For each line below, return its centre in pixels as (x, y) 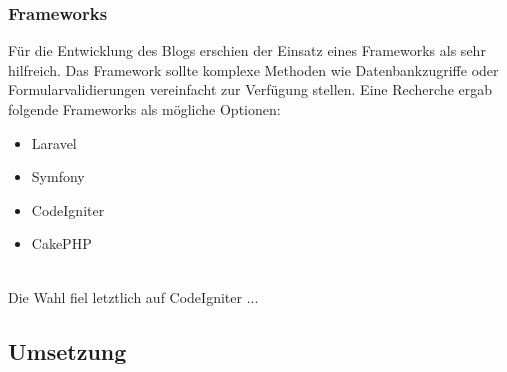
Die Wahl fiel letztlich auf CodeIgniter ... (133, 296)
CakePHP (61, 243)
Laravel (54, 142)
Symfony (58, 176)
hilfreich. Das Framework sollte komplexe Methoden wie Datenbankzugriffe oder (253, 69)
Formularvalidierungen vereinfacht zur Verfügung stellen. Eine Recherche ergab (250, 89)
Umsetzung (67, 350)
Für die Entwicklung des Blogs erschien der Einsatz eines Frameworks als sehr (247, 50)
